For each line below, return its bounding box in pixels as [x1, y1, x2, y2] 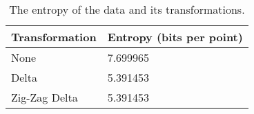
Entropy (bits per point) [107, 29, 243, 45]
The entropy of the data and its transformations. [9, 1, 245, 17]
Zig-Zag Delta [11, 89, 78, 105]
